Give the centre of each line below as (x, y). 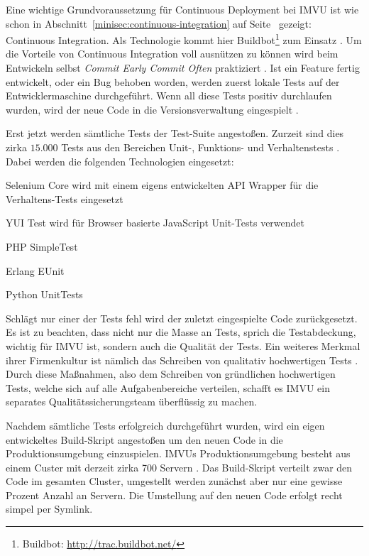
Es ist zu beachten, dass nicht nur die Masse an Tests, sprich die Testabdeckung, (181, 332)
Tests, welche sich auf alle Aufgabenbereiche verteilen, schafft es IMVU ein (168, 387)
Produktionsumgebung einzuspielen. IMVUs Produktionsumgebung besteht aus (178, 453)
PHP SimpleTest (42, 246)
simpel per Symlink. (49, 509)
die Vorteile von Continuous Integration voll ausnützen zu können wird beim (172, 54)
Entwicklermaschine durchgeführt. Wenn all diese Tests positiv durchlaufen (169, 96)
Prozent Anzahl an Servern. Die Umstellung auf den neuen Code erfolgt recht (174, 495)
